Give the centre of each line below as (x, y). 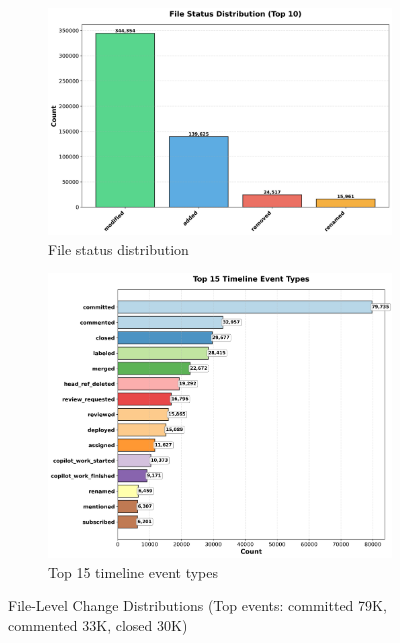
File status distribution (118, 248)
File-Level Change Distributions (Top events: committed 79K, (197, 605)
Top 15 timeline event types (133, 571)
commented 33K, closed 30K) (98, 624)
